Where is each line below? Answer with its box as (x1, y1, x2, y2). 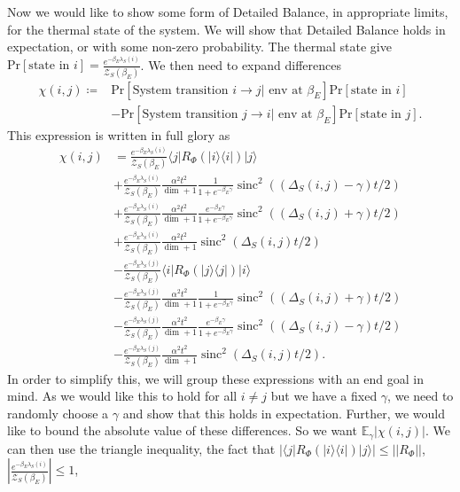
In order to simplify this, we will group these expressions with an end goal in (7, 369, 425, 387)
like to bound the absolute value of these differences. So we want (7, 421, 357, 440)
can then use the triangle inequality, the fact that (7, 439, 276, 457)
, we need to (387, 387, 454, 405)
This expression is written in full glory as (7, 125, 230, 144)
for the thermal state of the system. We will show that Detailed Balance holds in (7, 20, 446, 38)
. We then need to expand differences (140, 55, 342, 74)
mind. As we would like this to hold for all (7, 387, 238, 405)
